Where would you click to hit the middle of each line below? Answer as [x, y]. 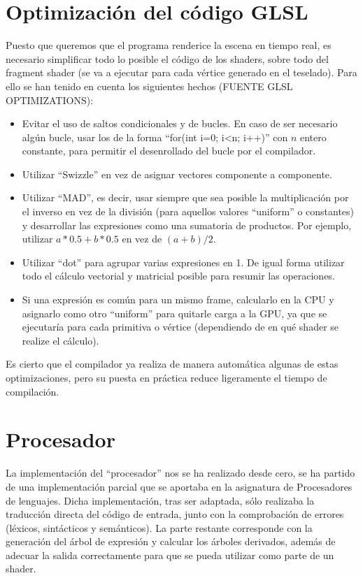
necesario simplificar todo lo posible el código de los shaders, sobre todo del [167, 58]
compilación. [33, 391]
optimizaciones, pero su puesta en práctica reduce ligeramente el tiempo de [166, 377]
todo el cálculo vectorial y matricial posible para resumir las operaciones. [178, 276]
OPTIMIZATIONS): [50, 100]
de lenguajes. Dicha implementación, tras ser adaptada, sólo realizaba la [160, 500]
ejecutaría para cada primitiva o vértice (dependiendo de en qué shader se [180, 327]
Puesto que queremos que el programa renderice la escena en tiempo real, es [169, 45]
